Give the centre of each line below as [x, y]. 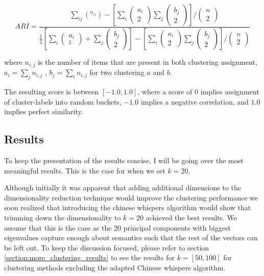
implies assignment [230, 92]
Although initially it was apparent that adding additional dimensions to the [123, 187]
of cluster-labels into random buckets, [63, 101]
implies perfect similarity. [44, 111]
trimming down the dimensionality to [63, 218]
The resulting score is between [51, 92]
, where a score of [165, 92]
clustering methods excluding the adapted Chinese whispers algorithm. [115, 268]
